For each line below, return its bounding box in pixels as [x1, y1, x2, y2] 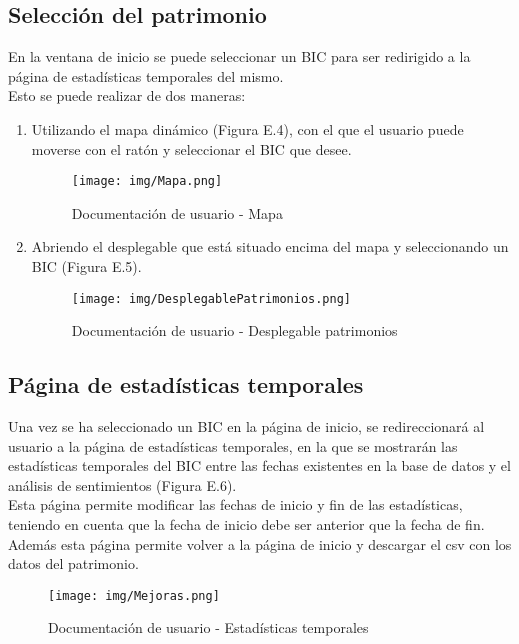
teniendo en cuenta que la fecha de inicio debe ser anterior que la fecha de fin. [8, 514, 485, 535]
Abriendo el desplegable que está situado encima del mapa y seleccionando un [31, 236, 509, 257]
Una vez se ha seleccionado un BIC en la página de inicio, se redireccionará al [8, 416, 485, 437]
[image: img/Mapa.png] [71, 174, 223, 189]
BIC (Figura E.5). [31, 256, 142, 277]
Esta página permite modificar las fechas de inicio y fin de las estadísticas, [8, 494, 463, 515]
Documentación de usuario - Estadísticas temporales [48, 617, 369, 638]
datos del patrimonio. [8, 553, 139, 574]
